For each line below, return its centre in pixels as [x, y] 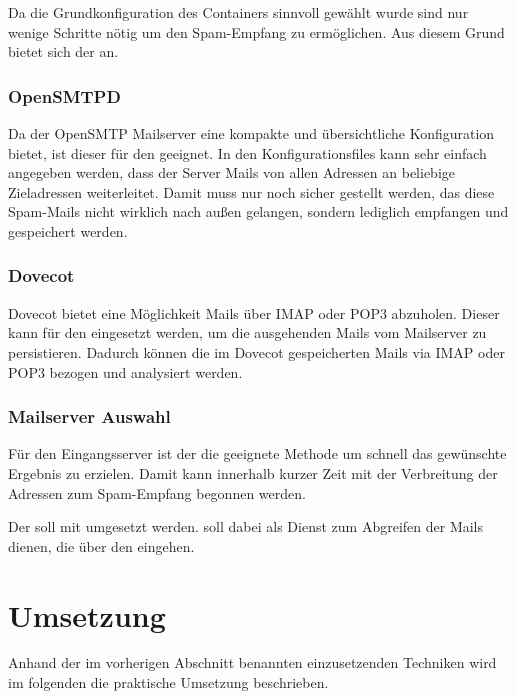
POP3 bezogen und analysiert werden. [125, 371]
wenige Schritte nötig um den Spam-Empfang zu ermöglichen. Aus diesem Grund [256, 31]
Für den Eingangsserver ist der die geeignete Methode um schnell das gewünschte [257, 453]
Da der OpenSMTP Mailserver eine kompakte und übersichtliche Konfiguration [251, 133]
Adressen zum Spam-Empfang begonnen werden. [157, 492]
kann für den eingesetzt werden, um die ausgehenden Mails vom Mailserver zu [247, 332]
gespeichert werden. [68, 230]
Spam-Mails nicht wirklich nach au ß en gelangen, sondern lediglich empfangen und [258, 211]
